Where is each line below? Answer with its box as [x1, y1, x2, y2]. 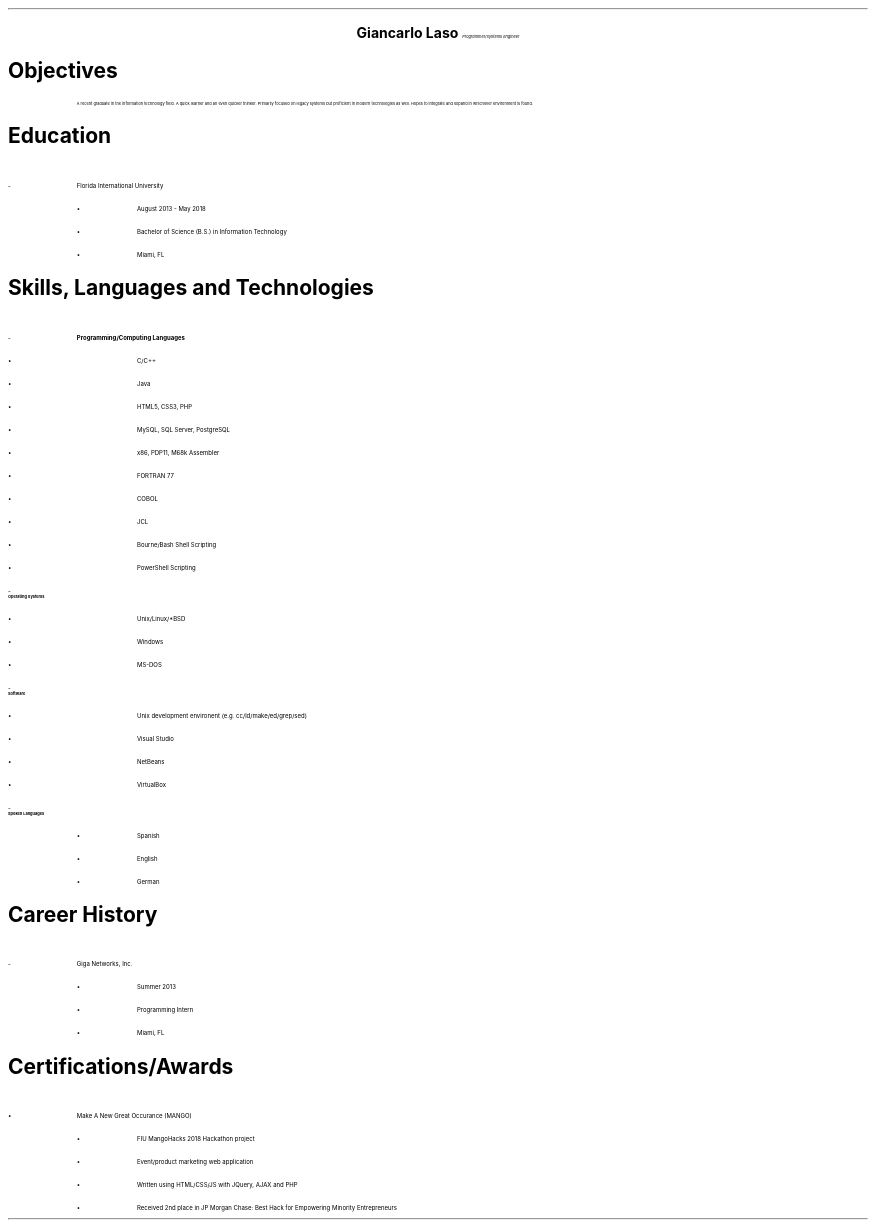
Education [8, 123, 112, 149]
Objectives [8, 58, 118, 84]
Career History [8, 901, 158, 927]
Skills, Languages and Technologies [8, 275, 374, 301]
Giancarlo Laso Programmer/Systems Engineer [356, 24, 520, 41]
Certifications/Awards [8, 1053, 234, 1079]
